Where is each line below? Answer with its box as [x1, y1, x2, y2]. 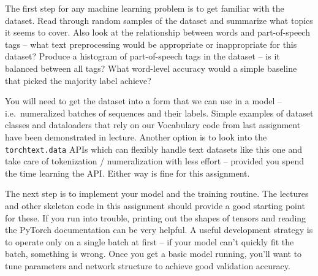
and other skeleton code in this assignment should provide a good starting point [5, 199, 305, 212]
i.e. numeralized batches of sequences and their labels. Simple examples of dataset [5, 106, 314, 119]
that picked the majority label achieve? [5, 74, 151, 86]
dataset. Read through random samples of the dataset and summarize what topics [5, 13, 313, 26]
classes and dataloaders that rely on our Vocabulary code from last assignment [5, 118, 301, 131]
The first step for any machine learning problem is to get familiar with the [5, 2, 284, 14]
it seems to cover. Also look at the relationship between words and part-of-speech [5, 26, 310, 39]
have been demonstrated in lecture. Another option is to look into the [5, 130, 267, 143]
